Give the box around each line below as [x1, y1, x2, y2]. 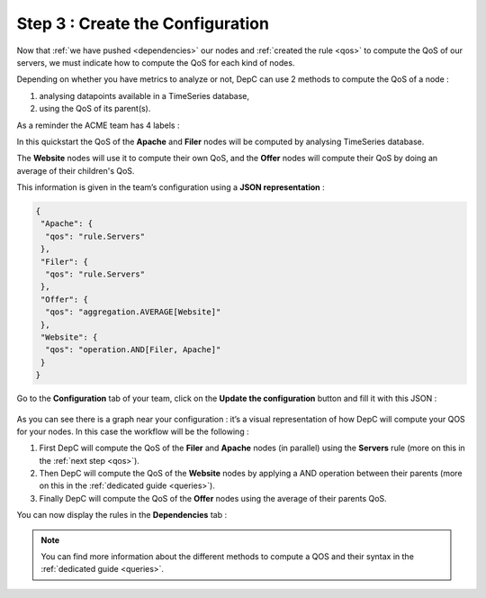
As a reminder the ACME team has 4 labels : [16, 120, 180, 131]
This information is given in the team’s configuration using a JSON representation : [16, 182, 326, 193]
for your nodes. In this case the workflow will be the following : [16, 426, 249, 437]
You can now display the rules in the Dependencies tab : [16, 510, 228, 521]
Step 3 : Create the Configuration [16, 14, 270, 33]
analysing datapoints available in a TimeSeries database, [39, 90, 250, 101]
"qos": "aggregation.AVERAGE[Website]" [45, 307, 221, 317]
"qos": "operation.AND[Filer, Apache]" [45, 345, 221, 355]
